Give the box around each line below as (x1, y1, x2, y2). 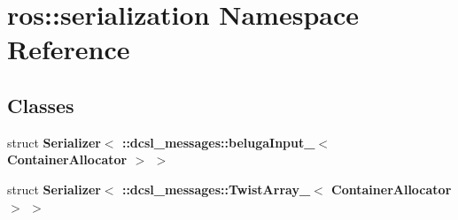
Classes (7, 91, 74, 118)
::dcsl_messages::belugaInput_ (121, 133, 315, 151)
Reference (7, 31, 130, 67)
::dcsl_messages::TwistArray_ (121, 179, 311, 198)
